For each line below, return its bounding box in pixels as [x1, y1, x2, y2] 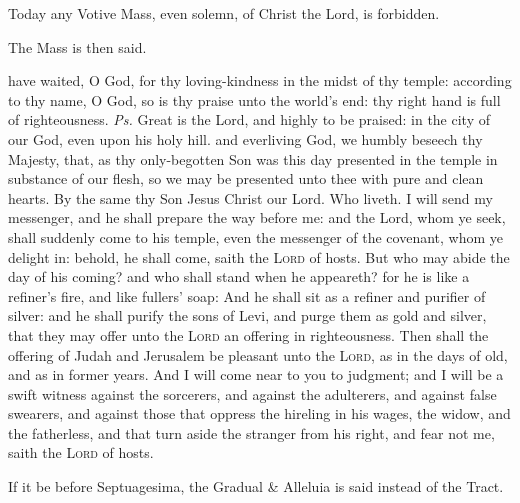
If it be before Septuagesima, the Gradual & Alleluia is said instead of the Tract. [8, 476, 504, 497]
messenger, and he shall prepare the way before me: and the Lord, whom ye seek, [8, 207, 506, 228]
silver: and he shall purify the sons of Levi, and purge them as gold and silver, [8, 305, 487, 326]
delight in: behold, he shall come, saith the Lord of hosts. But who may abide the [8, 246, 510, 267]
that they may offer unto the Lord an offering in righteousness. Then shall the [8, 324, 489, 345]
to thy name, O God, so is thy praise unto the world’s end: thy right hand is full [8, 89, 501, 110]
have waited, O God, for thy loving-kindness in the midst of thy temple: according [8, 70, 512, 91]
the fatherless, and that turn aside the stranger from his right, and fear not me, [8, 422, 495, 443]
